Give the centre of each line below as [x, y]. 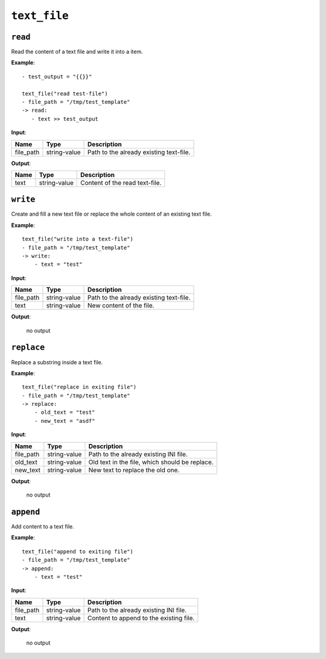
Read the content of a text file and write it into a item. [77, 52]
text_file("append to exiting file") [78, 551]
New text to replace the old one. [134, 470]
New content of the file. [121, 306]
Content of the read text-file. [121, 182]
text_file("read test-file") [65, 93]
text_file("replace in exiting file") [79, 387]
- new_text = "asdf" [65, 421]
